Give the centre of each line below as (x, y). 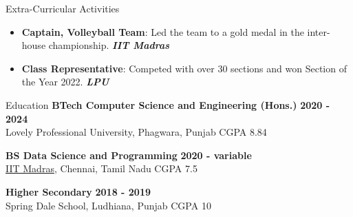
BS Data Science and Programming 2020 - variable (129, 155)
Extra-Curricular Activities (63, 8)
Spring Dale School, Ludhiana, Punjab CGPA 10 (108, 205)
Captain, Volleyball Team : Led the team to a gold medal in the (163, 31)
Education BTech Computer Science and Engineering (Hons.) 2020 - (168, 104)
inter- (319, 31)
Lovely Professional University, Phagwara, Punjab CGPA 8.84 (136, 132)
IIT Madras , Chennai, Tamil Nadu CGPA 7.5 (101, 168)
